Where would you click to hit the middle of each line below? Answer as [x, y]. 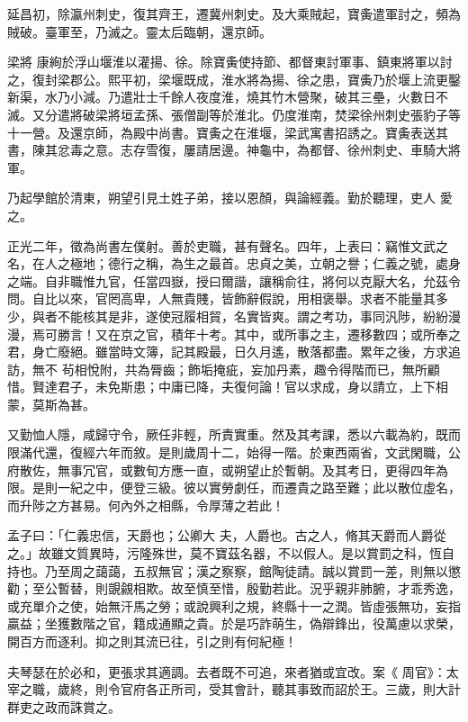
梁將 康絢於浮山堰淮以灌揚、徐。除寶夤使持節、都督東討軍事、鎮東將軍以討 [230, 62]
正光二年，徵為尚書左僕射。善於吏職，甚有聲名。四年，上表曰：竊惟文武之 [228, 245]
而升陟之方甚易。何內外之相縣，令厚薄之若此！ [146, 505]
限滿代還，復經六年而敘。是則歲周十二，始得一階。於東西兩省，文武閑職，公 [234, 452]
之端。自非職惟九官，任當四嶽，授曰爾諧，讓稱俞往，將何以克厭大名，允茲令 [234, 280]
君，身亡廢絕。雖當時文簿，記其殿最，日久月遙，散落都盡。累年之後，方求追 [234, 352]
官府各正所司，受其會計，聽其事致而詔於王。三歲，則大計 [290, 689]
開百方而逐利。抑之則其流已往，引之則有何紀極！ [152, 641]
